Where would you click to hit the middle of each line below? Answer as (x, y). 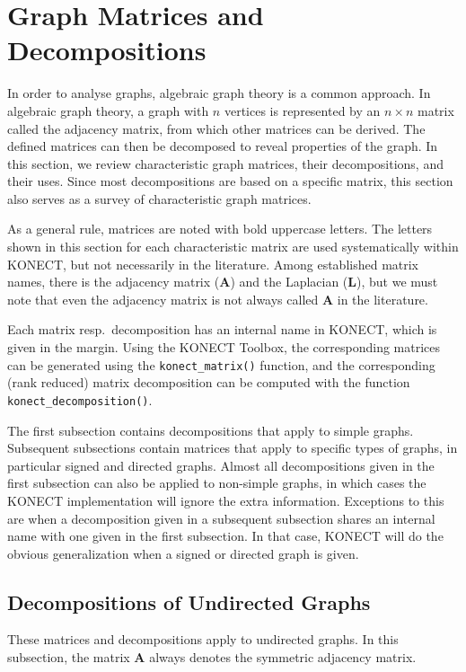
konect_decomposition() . (80, 399)
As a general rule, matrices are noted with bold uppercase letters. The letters (220, 229)
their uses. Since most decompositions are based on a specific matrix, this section (230, 181)
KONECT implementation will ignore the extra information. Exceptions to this (226, 500)
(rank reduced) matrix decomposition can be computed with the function (209, 382)
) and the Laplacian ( (289, 282)
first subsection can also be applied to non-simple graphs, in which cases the (217, 483)
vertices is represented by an (302, 110)
